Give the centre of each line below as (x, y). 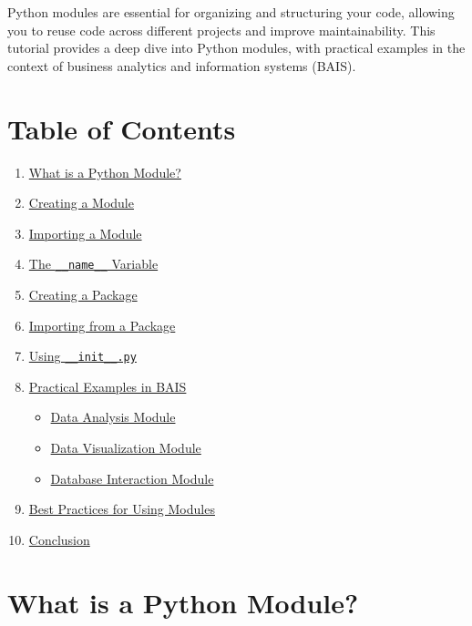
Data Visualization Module (126, 447)
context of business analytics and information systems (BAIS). (182, 65)
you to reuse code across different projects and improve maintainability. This (221, 30)
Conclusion (59, 539)
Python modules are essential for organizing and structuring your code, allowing (231, 12)
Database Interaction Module (132, 478)
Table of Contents (122, 128)
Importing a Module (85, 233)
